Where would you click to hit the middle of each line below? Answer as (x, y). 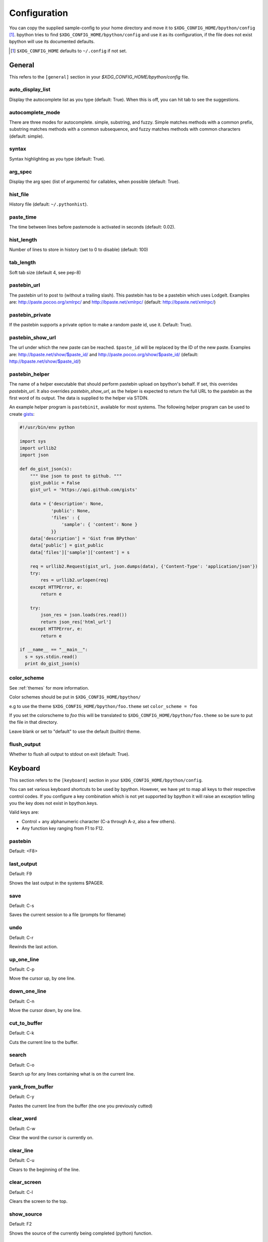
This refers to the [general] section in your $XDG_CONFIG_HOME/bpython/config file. (99, 77)
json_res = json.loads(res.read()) (84, 615)
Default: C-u (22, 1161)
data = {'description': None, (67, 504)
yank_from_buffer (31, 1087)
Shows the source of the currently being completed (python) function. (81, 1233)
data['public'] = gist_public (67, 545)
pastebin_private (30, 314)
